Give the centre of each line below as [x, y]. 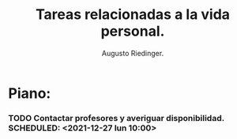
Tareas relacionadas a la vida [133, 15]
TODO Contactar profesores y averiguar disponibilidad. [117, 118]
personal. [133, 31]
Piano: [30, 93]
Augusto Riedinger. [133, 53]
